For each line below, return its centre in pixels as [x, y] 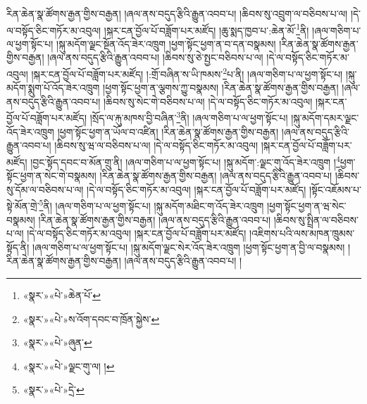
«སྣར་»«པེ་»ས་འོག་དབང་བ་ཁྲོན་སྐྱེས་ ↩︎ [91, 318]
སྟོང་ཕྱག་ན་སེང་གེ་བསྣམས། [51, 176]
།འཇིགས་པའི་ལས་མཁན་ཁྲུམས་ [302, 233]
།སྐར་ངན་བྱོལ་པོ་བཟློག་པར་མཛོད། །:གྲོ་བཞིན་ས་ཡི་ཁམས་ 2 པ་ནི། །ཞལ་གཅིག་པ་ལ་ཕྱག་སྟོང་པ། [187, 73]
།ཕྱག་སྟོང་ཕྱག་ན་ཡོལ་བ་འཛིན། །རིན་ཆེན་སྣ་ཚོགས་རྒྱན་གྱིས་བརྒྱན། [168, 131]
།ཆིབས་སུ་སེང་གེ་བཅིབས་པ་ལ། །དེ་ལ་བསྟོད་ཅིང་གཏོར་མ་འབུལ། [208, 101]
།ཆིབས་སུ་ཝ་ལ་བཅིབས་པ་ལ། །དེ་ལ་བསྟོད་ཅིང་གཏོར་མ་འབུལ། [156, 145]
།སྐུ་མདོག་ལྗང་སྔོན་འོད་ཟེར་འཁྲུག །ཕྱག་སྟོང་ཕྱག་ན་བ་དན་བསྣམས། [166, 43]
